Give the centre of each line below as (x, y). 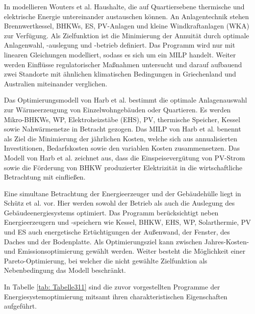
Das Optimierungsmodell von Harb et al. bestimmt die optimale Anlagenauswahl (126, 100)
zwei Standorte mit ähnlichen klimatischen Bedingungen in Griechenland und (120, 74)
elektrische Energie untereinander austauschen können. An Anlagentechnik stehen (127, 16)
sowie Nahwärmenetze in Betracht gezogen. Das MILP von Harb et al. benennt (123, 129)
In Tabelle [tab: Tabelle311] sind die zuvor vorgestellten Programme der (112, 287)
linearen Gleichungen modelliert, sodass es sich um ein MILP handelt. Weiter (120, 54)
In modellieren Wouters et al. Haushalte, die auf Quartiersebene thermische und (124, 6)
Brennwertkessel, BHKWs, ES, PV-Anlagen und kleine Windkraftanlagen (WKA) (127, 26)
